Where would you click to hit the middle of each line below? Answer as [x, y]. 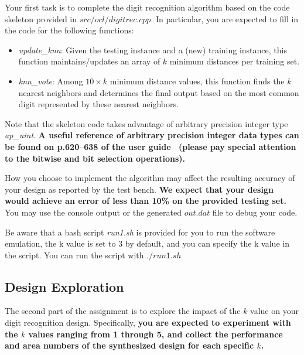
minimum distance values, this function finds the [197, 81]
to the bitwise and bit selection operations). [95, 158]
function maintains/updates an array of [89, 61]
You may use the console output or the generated [93, 212]
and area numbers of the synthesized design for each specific [129, 345]
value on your [274, 311]
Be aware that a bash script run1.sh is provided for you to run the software [140, 232]
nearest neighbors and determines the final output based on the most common [159, 92]
